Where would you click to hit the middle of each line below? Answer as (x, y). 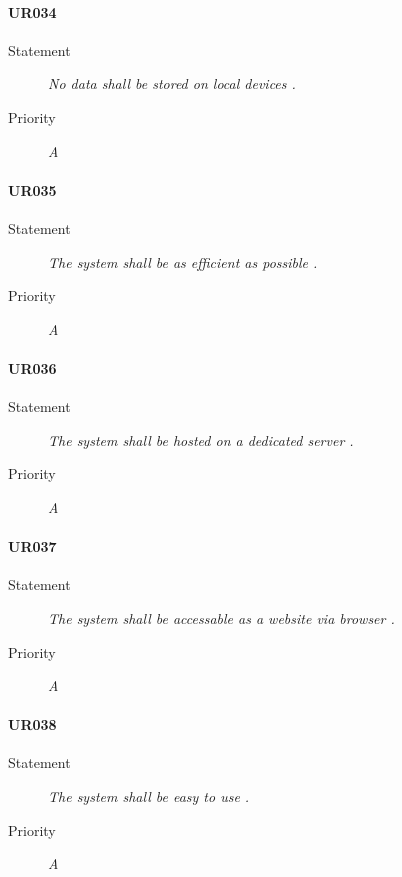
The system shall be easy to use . (149, 796)
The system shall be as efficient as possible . (183, 261)
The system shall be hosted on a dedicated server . (201, 439)
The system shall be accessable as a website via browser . (221, 617)
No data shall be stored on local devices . (172, 83)
